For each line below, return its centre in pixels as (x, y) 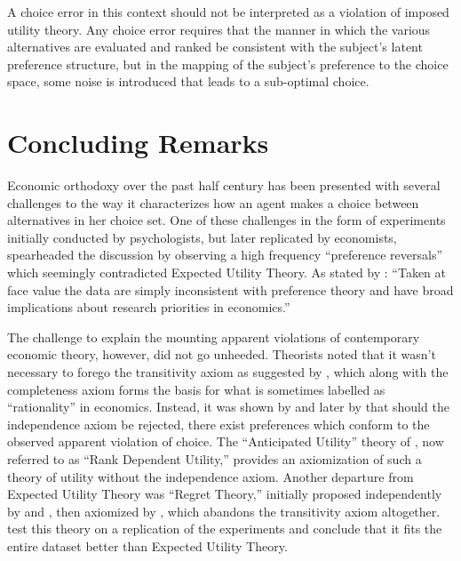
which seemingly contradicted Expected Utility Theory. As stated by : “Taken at (227, 272)
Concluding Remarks (138, 143)
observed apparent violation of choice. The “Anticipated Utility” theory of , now (226, 441)
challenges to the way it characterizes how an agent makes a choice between (213, 202)
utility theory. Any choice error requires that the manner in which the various (219, 29)
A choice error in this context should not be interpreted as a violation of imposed (228, 12)
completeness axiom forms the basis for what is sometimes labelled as (196, 389)
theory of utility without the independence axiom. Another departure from (211, 476)
